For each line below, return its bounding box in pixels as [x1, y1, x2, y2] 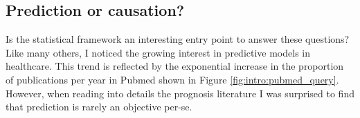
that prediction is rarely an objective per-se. [6, 99, 192, 114]
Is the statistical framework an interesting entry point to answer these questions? [6, 32, 350, 46]
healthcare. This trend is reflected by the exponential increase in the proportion [6, 59, 344, 73]
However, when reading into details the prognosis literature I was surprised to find [6, 86, 354, 100]
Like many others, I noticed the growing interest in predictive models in [6, 45, 311, 59]
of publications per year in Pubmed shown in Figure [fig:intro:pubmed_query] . [6, 72, 339, 86]
